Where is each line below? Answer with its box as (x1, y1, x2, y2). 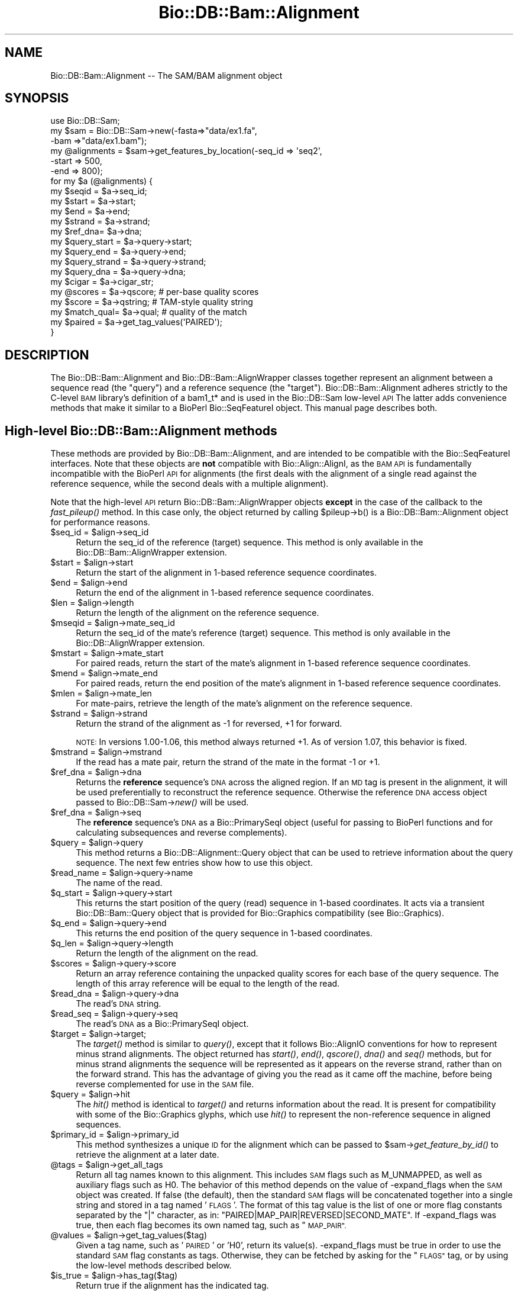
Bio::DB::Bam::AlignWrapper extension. (76, 547, 227, 558)
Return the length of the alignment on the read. (76, 948, 258, 959)
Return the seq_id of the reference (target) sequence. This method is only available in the (76, 537, 423, 548)
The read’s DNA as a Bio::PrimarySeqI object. (76, 1019, 249, 1029)
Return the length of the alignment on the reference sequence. (76, 608, 319, 618)
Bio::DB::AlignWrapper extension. (76, 638, 205, 648)
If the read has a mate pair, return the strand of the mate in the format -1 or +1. (76, 757, 380, 767)
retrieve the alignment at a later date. (76, 1149, 219, 1160)
